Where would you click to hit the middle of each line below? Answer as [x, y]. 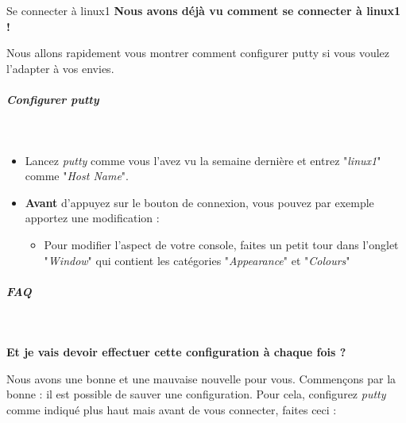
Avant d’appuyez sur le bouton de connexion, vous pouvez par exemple [199, 202]
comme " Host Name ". [77, 176]
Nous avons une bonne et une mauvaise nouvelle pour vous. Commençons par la [201, 378]
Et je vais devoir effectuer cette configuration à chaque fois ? [176, 352]
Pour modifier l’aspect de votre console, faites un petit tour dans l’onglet [221, 244]
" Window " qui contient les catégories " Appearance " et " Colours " [197, 260]
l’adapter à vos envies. [60, 68]
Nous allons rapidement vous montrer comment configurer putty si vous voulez [198, 53]
